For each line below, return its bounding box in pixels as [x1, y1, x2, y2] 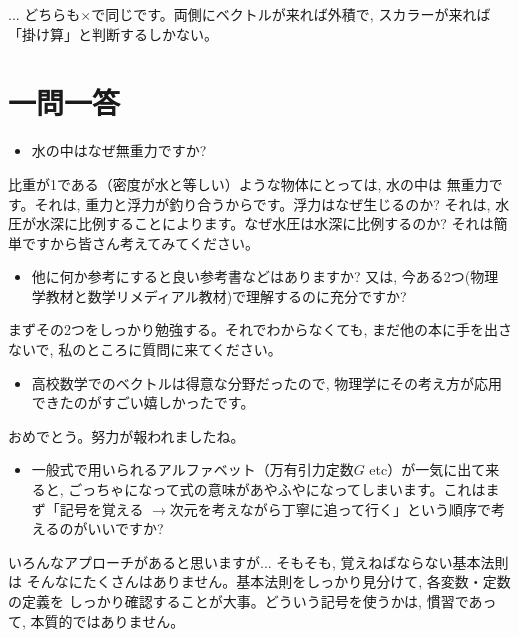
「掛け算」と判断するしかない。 [8, 23, 218, 44]
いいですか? [87, 518, 164, 539]
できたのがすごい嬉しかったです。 [31, 392, 255, 413]
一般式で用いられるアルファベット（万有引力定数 [31, 459, 354, 480]
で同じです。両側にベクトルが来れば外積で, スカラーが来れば [91, 4, 491, 24]
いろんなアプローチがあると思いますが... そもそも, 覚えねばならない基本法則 [8, 551, 509, 572]
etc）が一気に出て [369, 459, 486, 480]
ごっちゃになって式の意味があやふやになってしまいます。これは [68, 479, 486, 500]
